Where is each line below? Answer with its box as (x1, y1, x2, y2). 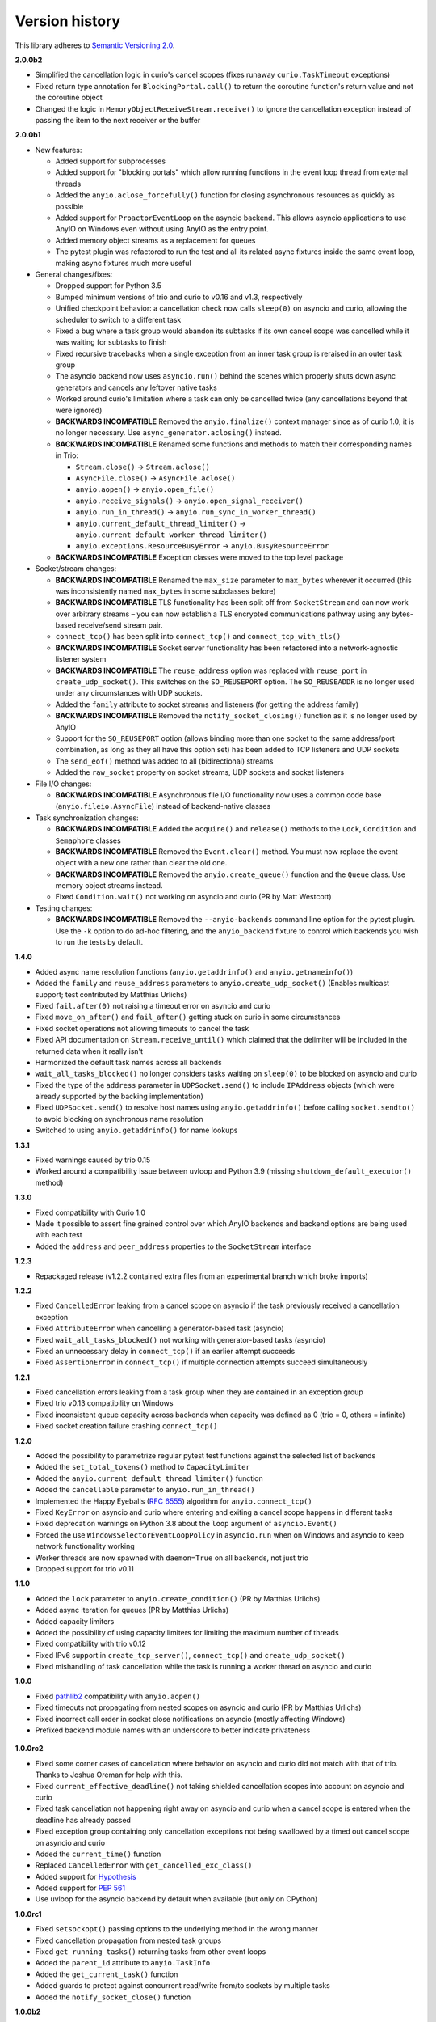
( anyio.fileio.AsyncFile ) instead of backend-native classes (55, 802, 271, 811)
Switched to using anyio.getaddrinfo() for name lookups (35, 1125, 238, 1136)
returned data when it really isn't (35, 1046, 144, 1055)
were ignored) (55, 405, 103, 415)
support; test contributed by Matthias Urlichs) (35, 989, 187, 999)
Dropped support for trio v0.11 (35, 1563, 135, 1573)
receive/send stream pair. (78, 620, 163, 630)
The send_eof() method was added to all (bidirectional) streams (55, 756, 274, 766)
